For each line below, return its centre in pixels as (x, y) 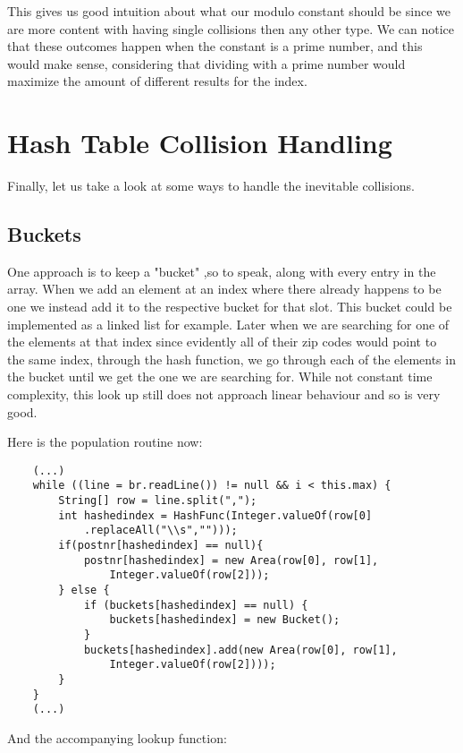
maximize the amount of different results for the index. (157, 81)
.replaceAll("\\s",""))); (160, 531)
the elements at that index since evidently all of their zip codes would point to (222, 342)
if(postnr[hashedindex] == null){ (161, 546)
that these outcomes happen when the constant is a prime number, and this (215, 46)
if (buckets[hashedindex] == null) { (196, 605)
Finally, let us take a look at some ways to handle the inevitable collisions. (211, 186)
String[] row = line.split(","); (158, 501)
